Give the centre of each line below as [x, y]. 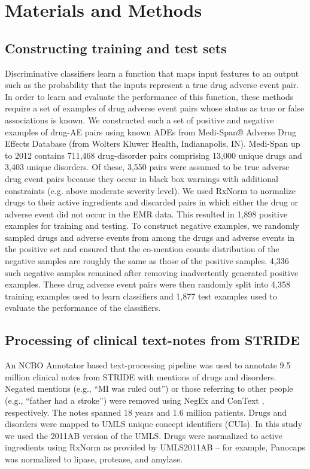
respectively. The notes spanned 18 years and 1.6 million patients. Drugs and [146, 412]
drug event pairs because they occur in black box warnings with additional [142, 178]
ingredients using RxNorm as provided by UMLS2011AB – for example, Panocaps [155, 447]
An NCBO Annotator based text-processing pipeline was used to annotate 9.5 [148, 365]
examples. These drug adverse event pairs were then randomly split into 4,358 [148, 284]
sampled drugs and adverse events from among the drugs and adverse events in [150, 237]
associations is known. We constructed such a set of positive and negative [139, 119]
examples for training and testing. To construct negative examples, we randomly [152, 226]
